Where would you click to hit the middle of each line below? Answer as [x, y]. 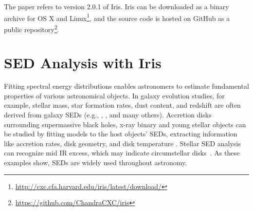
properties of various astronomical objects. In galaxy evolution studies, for [114, 95]
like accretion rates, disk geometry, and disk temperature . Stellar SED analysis [122, 143]
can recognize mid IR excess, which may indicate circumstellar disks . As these [122, 153]
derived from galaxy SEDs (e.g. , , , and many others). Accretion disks [108, 115]
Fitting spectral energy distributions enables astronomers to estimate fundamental [126, 86]
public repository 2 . [32, 28]
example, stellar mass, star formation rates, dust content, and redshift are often [122, 105]
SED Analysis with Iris [83, 63]
